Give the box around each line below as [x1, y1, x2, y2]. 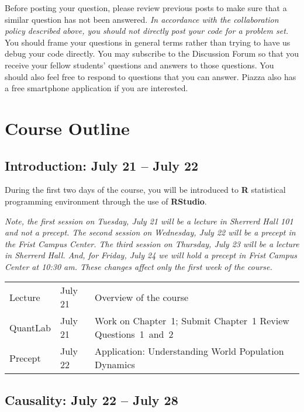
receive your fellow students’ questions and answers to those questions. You [5, 58, 274, 71]
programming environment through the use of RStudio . [5, 195, 207, 207]
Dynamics [95, 358, 135, 372]
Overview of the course [95, 290, 189, 304]
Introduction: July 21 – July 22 [5, 156, 199, 174]
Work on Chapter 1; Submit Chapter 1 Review [95, 314, 289, 328]
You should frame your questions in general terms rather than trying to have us [5, 36, 291, 48]
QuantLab [9, 320, 51, 334]
